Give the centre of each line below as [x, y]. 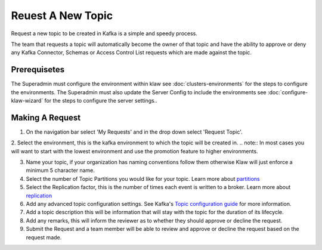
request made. [44, 237]
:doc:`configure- [288, 92]
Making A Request [46, 117]
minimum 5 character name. [60, 171]
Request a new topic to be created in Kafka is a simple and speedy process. [104, 33]
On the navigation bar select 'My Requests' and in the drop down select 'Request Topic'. [134, 132]
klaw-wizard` [27, 101]
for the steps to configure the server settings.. [101, 101]
